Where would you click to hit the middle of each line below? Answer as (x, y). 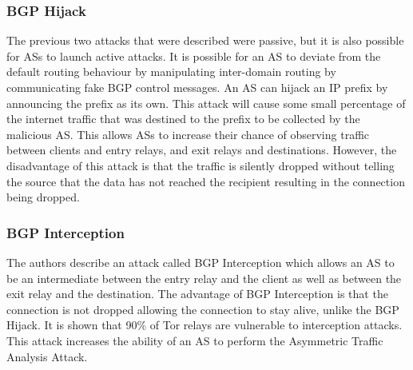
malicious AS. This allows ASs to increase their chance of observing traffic (188, 134)
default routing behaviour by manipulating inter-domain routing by (171, 72)
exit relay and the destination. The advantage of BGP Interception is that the (197, 294)
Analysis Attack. (47, 356)
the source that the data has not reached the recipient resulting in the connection (206, 181)
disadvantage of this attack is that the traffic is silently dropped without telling (201, 165)
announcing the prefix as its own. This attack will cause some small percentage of (206, 103)
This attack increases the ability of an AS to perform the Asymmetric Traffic (195, 340)
